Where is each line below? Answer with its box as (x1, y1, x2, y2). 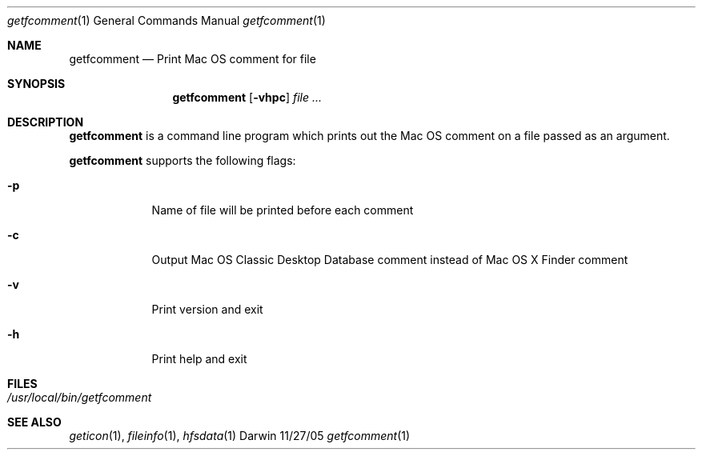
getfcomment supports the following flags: (69, 154, 296, 167)
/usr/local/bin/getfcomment (7, 390, 152, 404)
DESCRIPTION (7, 115, 84, 129)
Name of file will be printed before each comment (151, 203, 414, 217)
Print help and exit (151, 352, 247, 366)
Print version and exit (151, 302, 263, 316)
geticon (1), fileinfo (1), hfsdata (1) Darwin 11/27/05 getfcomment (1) (69, 429, 411, 442)
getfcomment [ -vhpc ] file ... (172, 90, 323, 104)
